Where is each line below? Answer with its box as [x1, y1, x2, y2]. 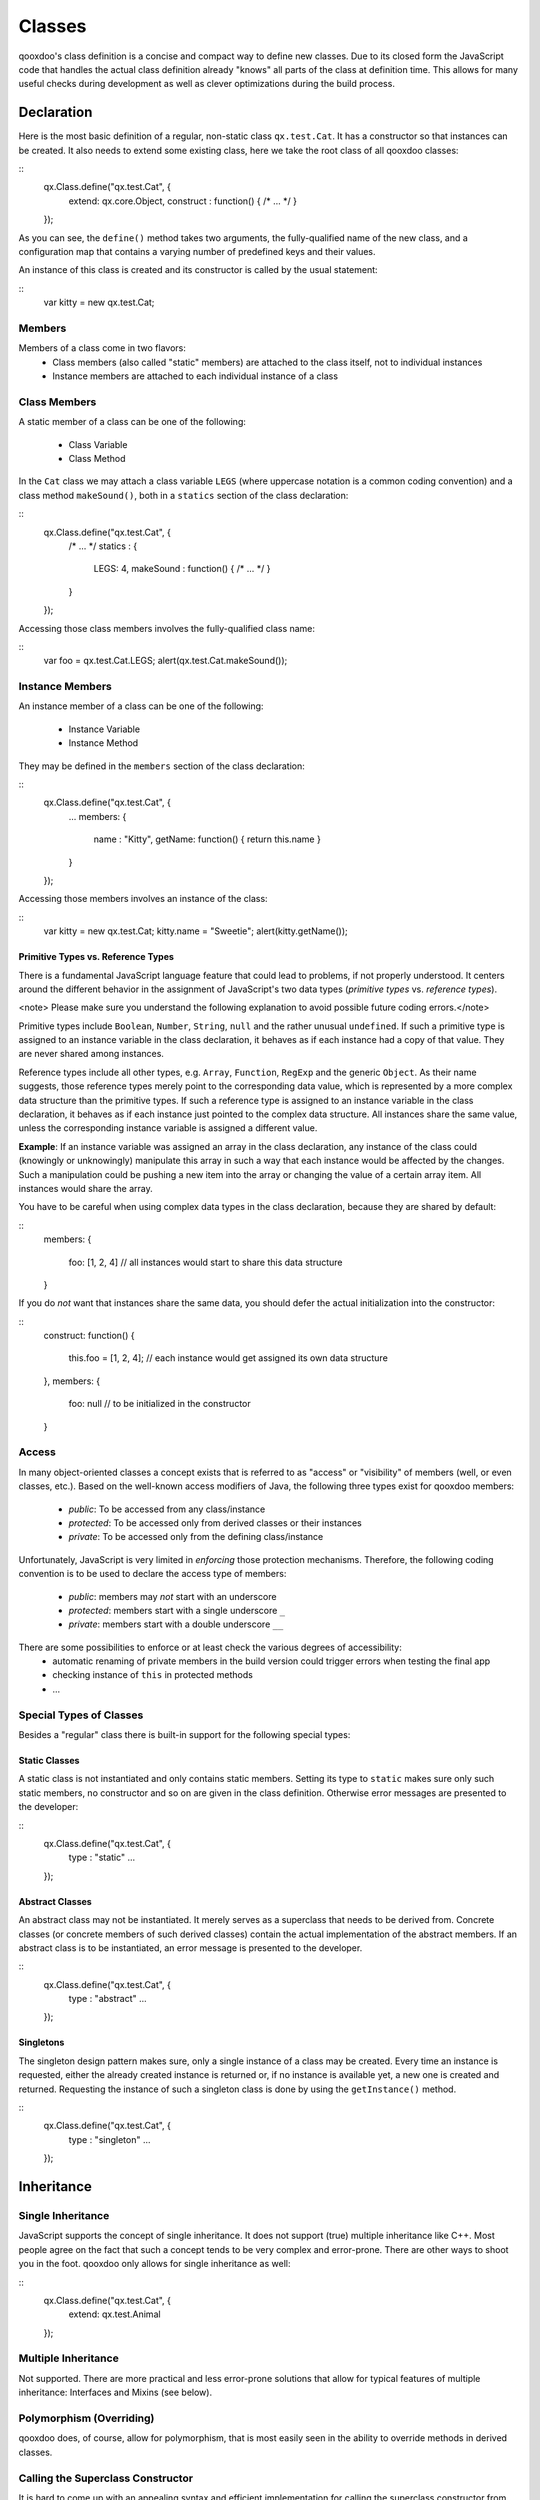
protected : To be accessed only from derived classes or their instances [68, 1516, 362, 1529]
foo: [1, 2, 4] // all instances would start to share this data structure [68, 1256, 343, 1268]
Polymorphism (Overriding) [18, 2411, 155, 2425]
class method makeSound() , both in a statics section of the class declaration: [18, 489, 349, 501]
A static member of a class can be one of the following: [18, 416, 247, 428]
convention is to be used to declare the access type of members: [18, 1568, 287, 1580]
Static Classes [18, 1755, 80, 1767]
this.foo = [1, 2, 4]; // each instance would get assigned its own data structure [68, 1352, 389, 1364]
